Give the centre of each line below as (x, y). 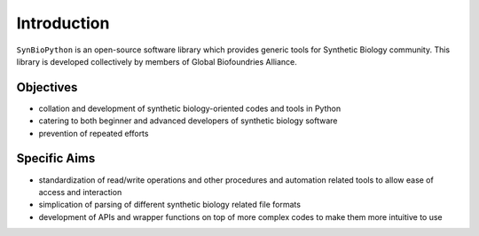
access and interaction (80, 192)
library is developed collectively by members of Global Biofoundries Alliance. (157, 61)
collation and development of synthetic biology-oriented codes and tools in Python (190, 108)
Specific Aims (56, 158)
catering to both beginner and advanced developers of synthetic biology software (188, 121)
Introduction (63, 23)
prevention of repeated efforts (94, 133)
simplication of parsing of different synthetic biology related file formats (170, 205)
